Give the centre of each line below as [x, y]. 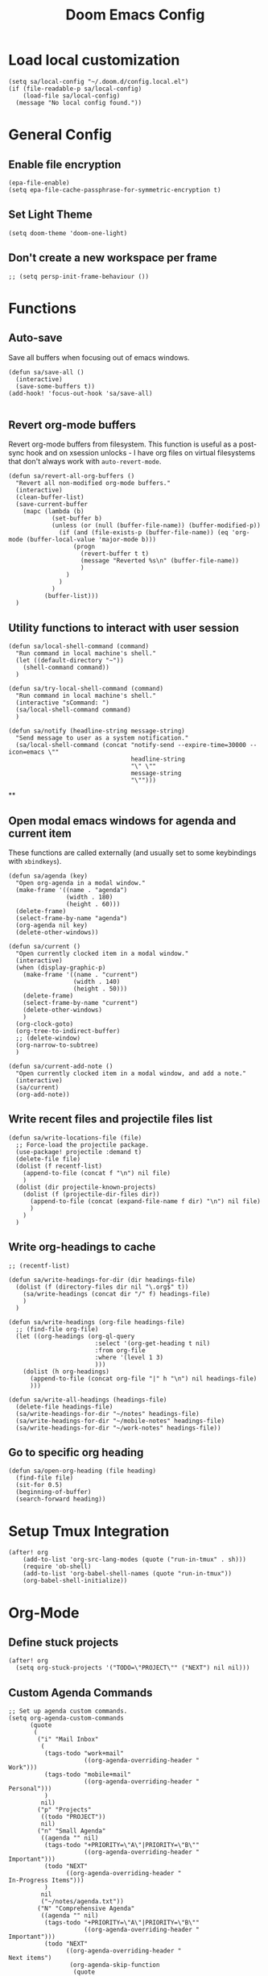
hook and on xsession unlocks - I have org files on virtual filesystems [141, 453]
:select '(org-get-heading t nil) [153, 1343]
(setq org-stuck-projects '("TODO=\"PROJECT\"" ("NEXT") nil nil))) [133, 1668]
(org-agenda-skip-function [115, 1965]
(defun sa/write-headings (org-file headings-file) [97, 1322]
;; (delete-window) [48, 1038]
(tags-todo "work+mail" [84, 1754]
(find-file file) [45, 1478]
